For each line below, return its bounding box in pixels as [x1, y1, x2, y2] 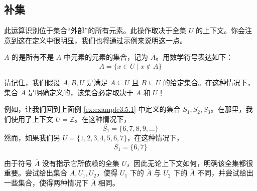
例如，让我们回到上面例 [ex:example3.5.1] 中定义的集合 [4, 104, 181, 114]
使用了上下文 [11, 113, 53, 124]
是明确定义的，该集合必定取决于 [28, 87, 134, 97]
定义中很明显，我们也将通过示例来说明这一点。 [32, 35, 187, 45]
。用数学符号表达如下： [156, 52, 233, 62]
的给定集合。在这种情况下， [163, 77, 254, 88]
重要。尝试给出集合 [4, 167, 67, 178]
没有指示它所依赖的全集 [42, 157, 119, 168]
